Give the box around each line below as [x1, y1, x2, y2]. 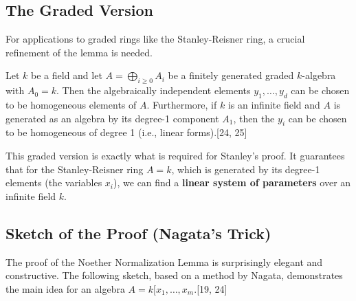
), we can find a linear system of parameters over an [113, 175, 351, 190]
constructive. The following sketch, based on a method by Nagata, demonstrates [5, 268, 343, 282]
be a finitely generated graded [168, 68, 294, 82]
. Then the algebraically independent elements [56, 83, 251, 98]
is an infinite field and [227, 97, 320, 111]
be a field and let [31, 68, 102, 82]
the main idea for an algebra [5, 281, 125, 296]
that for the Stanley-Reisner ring [5, 161, 144, 176]
